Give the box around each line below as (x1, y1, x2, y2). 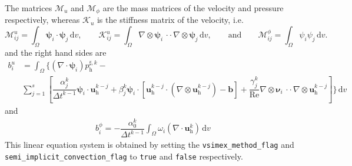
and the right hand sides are (5, 46, 107, 58)
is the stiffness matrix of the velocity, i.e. (97, 13, 244, 26)
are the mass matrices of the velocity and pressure (102, 2, 284, 13)
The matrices (5, 2, 52, 13)
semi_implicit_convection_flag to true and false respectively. (5, 150, 243, 162)
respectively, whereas (5, 13, 80, 26)
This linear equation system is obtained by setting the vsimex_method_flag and (5, 138, 294, 151)
